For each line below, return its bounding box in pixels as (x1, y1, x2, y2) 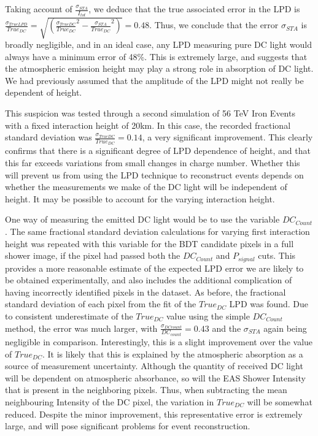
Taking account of (5, 2, 72, 15)
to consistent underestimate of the (5, 309, 133, 322)
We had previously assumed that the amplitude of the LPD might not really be (5, 74, 304, 86)
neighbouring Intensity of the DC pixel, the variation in (5, 396, 214, 408)
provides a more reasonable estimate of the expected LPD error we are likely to (5, 261, 304, 274)
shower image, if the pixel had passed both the (5, 249, 180, 262)
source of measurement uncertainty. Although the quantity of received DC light (5, 359, 303, 372)
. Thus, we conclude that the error (149, 18, 279, 31)
